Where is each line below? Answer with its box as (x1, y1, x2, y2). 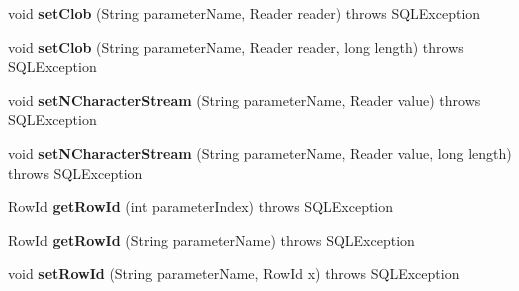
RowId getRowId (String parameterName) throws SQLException (8, 229, 415, 250)
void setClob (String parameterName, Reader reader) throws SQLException (8, 3, 481, 23)
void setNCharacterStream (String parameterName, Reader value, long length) (8, 142, 512, 163)
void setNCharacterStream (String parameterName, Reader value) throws (8, 89, 481, 110)
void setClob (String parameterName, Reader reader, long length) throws (8, 36, 464, 57)
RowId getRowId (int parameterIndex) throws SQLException (8, 196, 394, 217)
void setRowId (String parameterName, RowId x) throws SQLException (8, 263, 460, 284)
